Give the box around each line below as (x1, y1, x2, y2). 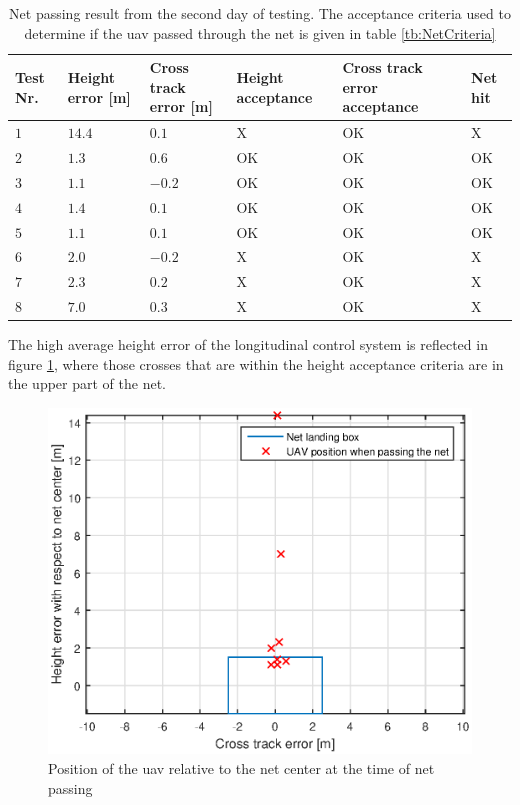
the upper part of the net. (8, 373, 166, 394)
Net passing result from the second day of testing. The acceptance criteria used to (9, 3, 511, 23)
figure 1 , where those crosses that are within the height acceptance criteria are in (8, 353, 504, 374)
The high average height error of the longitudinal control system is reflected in (8, 334, 488, 355)
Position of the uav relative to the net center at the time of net (48, 758, 435, 779)
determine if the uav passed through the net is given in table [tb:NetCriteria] (24, 22, 496, 43)
